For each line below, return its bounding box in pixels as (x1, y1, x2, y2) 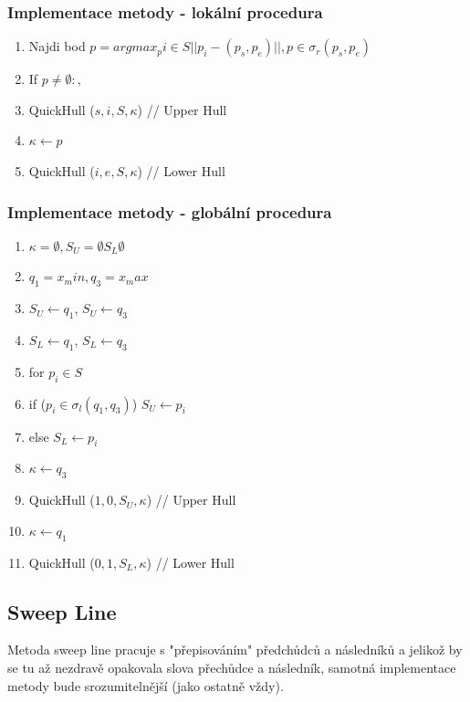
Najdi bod (28, 37, 86, 56)
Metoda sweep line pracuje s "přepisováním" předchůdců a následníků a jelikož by (7, 640, 463, 659)
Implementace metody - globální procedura (7, 200, 332, 223)
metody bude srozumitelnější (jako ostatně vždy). (7, 676, 284, 695)
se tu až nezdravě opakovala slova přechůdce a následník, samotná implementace (7, 657, 456, 676)
